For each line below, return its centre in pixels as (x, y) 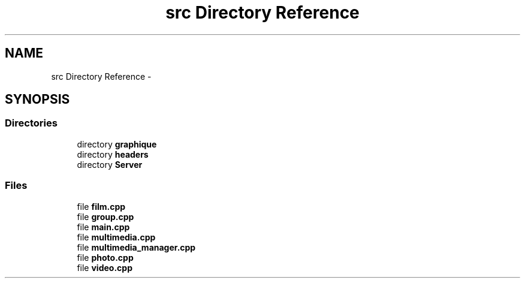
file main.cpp (103, 227)
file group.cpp (105, 216)
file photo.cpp (105, 257)
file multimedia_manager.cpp (136, 247)
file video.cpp (105, 267)
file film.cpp (101, 206)
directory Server (110, 164)
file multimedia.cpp (116, 237)
